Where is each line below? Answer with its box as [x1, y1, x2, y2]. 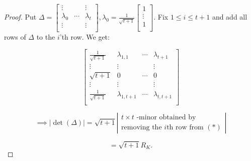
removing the [121, 124, 162, 131]
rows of [4, 31, 26, 42]
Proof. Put [4, 12, 37, 22]
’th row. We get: [59, 31, 110, 42]
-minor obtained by [136, 114, 196, 121]
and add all [212, 12, 247, 22]
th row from [166, 124, 204, 131]
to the [36, 31, 55, 42]
